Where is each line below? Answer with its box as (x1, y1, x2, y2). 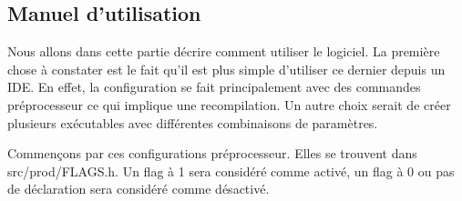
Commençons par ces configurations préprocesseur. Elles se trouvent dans (7, 144, 417, 163)
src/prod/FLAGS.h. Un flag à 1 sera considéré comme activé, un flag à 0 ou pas (7, 161, 455, 180)
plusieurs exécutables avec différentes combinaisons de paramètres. (7, 113, 378, 132)
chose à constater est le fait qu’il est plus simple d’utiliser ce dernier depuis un (7, 59, 446, 78)
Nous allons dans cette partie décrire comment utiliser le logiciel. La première (7, 42, 440, 61)
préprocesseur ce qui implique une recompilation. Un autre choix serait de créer (7, 95, 451, 114)
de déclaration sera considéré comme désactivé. (7, 179, 270, 198)
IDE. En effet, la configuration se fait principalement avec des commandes (7, 77, 421, 96)
